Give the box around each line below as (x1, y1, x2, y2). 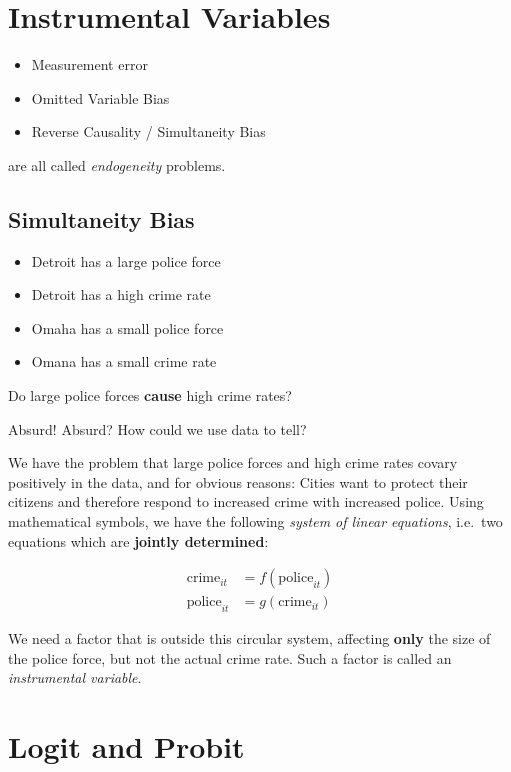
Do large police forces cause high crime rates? (8, 385, 292, 406)
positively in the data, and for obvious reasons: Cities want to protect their (8, 471, 468, 492)
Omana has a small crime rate (31, 351, 217, 372)
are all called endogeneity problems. (8, 154, 226, 175)
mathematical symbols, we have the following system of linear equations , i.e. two (8, 511, 503, 532)
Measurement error (31, 54, 148, 75)
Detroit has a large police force (31, 250, 221, 271)
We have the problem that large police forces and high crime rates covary (8, 452, 458, 473)
